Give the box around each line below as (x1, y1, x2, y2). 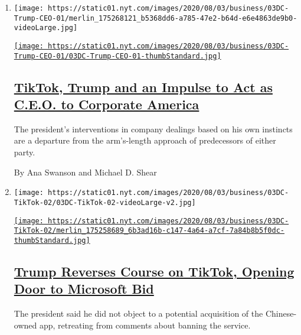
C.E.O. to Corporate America (14, 95, 199, 113)
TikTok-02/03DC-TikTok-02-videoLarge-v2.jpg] (14, 198, 196, 207)
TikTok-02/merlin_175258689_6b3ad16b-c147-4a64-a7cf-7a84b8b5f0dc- (14, 226, 284, 235)
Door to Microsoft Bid (14, 279, 154, 298)
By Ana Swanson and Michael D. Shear (14, 165, 157, 178)
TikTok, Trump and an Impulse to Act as (14, 77, 273, 96)
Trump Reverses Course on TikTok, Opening (14, 262, 295, 280)
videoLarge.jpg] (14, 24, 78, 32)
